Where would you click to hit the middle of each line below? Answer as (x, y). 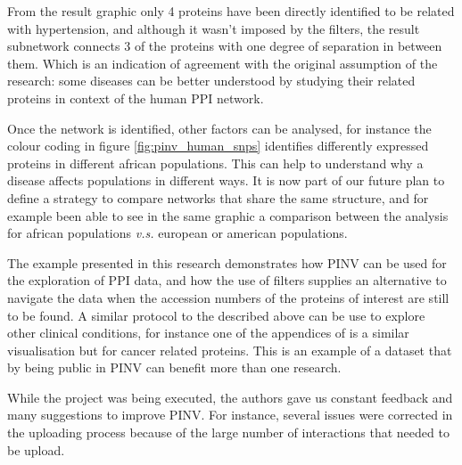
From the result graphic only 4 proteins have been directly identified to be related (231, 11)
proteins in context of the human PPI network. (136, 98)
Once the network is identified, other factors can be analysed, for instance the (219, 128)
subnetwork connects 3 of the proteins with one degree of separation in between (225, 46)
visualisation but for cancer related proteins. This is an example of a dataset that (230, 350)
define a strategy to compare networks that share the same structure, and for (218, 197)
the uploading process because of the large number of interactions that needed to (228, 432)
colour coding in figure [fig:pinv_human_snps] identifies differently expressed (218, 146)
